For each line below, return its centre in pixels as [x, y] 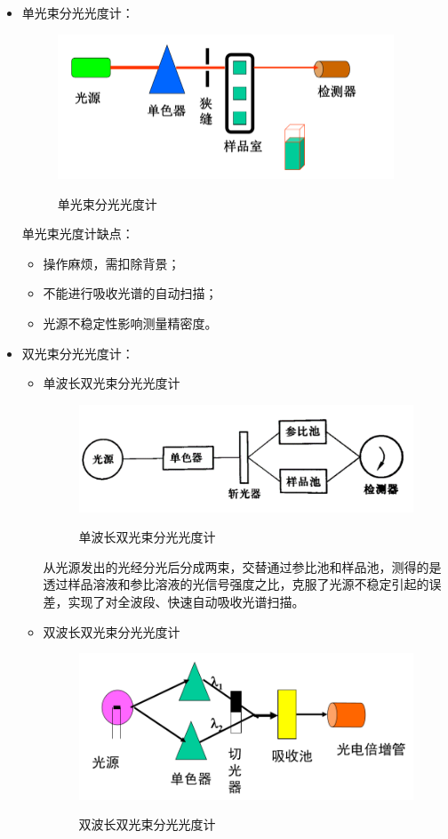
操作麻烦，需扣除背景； [112, 263]
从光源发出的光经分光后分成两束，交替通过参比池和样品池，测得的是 [242, 566]
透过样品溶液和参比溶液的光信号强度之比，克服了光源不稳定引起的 [236, 584]
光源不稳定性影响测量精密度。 [130, 323]
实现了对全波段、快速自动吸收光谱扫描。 [186, 602]
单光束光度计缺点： [78, 234]
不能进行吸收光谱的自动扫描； [130, 293]
